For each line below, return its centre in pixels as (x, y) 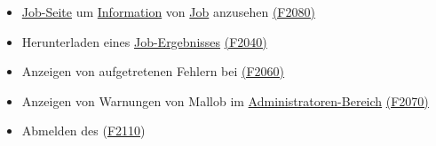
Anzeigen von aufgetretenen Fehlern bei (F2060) (153, 71)
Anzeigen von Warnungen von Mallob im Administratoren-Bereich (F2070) (225, 100)
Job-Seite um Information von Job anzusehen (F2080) (168, 12)
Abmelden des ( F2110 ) (83, 131)
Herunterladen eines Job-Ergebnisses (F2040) (144, 41)
